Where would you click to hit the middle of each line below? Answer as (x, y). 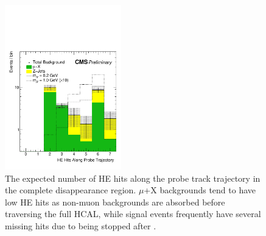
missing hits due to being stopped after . (81, 225)
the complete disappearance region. (71, 190)
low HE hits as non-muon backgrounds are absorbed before (115, 202)
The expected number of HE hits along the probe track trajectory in (133, 178)
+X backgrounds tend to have (200, 190)
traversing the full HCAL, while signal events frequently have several (133, 214)
